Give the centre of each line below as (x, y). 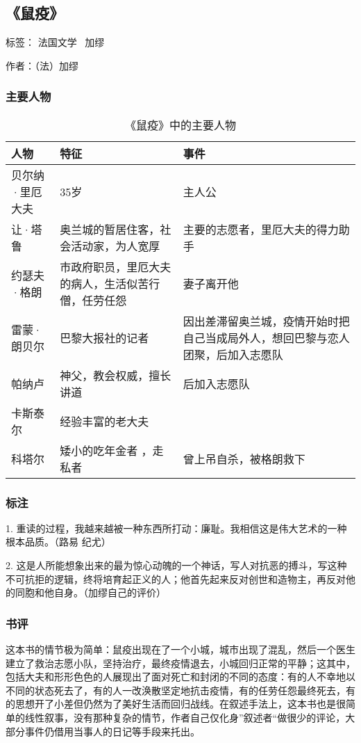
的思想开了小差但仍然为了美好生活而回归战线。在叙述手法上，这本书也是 (171, 704)
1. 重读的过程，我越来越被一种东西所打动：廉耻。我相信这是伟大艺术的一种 (176, 528)
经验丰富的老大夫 (104, 421)
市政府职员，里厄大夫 (116, 266)
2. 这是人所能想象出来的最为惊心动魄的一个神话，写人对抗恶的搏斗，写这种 (176, 565)
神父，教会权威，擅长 (116, 375)
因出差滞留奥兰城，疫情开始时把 (266, 321)
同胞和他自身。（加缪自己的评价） (90, 592)
